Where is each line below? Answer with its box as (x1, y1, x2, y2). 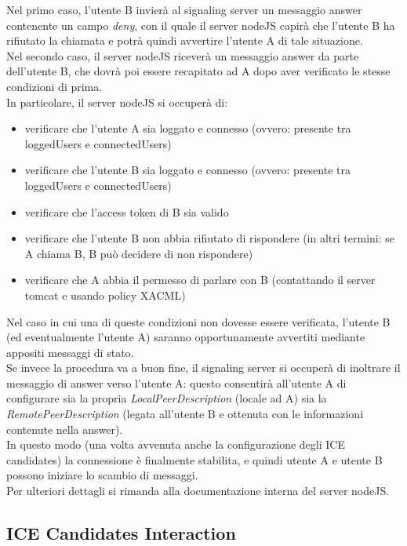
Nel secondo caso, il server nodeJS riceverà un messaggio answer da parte (6, 47, 359, 64)
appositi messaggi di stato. (6, 344, 134, 360)
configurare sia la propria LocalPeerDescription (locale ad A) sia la (6, 390, 327, 406)
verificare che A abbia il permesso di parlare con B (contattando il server (24, 271, 376, 288)
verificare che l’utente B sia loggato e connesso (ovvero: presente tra (24, 162, 351, 178)
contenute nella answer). (6, 420, 123, 437)
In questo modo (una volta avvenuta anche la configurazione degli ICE (6, 436, 345, 453)
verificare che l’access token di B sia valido (24, 203, 229, 220)
